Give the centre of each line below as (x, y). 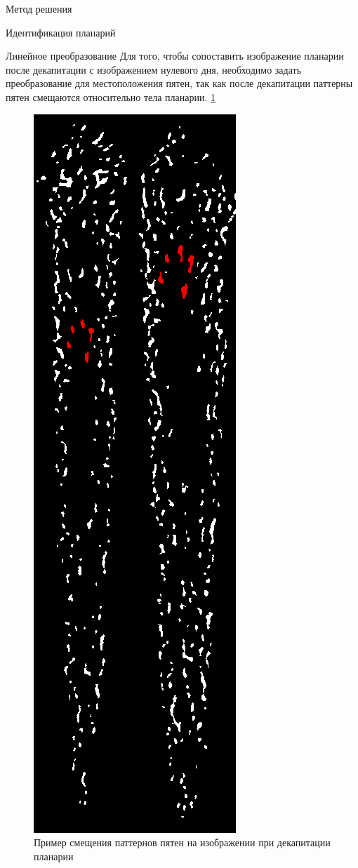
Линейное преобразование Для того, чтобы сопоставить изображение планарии (175, 56)
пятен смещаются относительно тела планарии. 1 (111, 96)
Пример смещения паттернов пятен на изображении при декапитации (182, 842)
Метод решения (39, 8)
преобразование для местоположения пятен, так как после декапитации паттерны (179, 83)
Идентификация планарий (61, 32)
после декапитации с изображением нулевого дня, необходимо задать (154, 69)
